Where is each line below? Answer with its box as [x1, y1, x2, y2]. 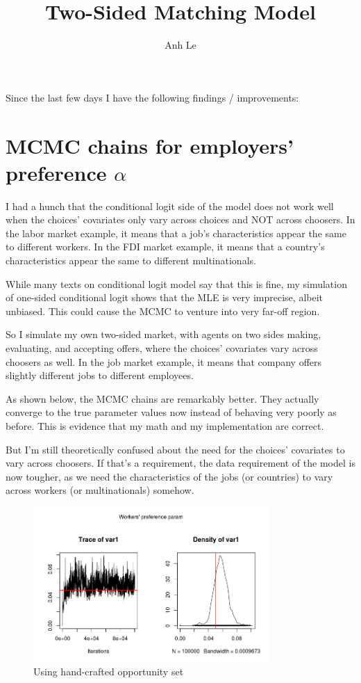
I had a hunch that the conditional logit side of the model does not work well [6, 198, 334, 213]
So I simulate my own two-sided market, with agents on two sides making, [6, 327, 321, 341]
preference [6, 158, 107, 186]
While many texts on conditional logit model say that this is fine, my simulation [6, 276, 347, 291]
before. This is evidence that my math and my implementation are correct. [6, 418, 324, 433]
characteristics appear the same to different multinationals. [6, 253, 256, 267]
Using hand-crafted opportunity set [33, 664, 184, 678]
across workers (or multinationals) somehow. [6, 483, 194, 497]
